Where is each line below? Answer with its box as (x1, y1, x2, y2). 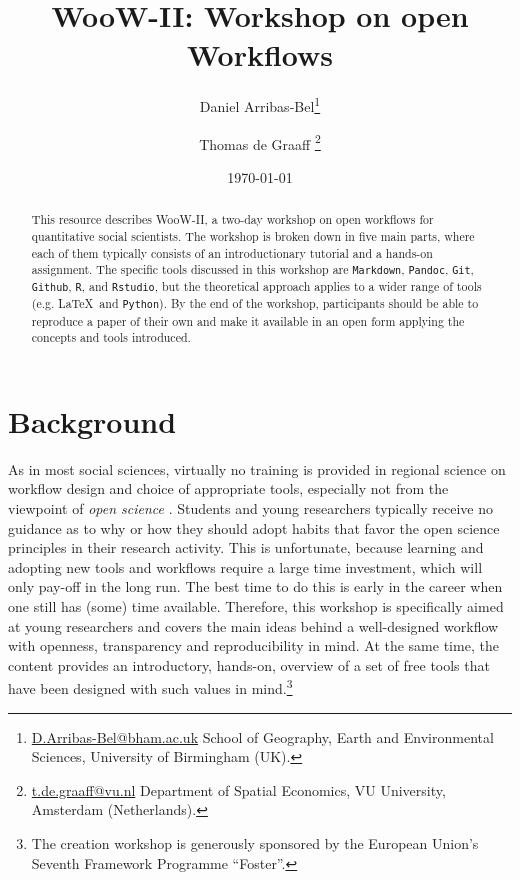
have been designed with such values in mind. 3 (8, 675, 293, 699)
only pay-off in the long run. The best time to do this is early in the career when (8, 576, 503, 597)
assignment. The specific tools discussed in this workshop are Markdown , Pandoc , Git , (31, 261, 474, 278)
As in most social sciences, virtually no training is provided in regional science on (8, 458, 506, 479)
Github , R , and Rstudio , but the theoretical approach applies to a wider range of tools (31, 278, 482, 295)
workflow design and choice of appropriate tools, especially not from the (8, 478, 449, 499)
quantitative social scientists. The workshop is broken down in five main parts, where (31, 227, 475, 244)
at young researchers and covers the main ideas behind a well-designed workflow (8, 615, 499, 636)
